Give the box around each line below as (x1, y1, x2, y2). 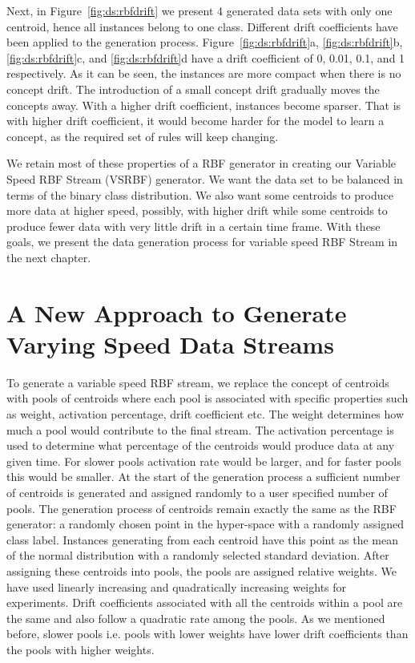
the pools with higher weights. (6, 641, 155, 657)
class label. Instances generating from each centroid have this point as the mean (6, 531, 398, 548)
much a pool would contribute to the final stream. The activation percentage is (6, 421, 394, 438)
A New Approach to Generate (6, 296, 347, 329)
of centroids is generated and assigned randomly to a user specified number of (6, 483, 388, 500)
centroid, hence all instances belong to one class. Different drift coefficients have (6, 18, 398, 34)
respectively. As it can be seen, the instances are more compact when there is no (6, 65, 401, 82)
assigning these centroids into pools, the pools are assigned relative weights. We (6, 562, 397, 579)
